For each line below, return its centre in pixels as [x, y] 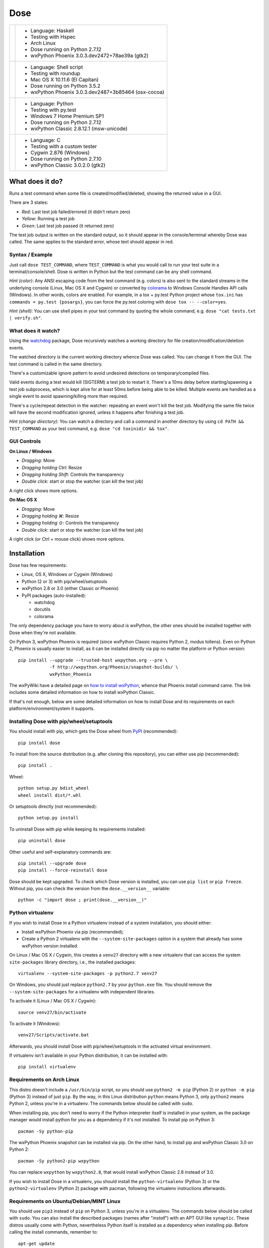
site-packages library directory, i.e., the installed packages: [72, 962]
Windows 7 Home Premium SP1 [67, 116]
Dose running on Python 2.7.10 [66, 159]
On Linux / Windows [31, 451]
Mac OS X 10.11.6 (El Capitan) [65, 79]
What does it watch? [35, 331]
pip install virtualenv [47, 1067]
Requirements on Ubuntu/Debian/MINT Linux [65, 1201]
